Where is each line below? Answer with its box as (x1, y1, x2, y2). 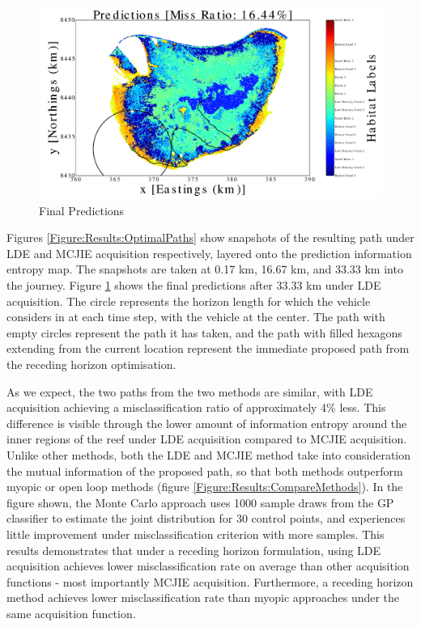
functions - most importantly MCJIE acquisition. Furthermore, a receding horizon (6, 573, 414, 590)
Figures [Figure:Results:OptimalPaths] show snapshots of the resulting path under (6, 229, 415, 246)
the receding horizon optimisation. (6, 356, 176, 373)
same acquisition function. (6, 604, 136, 621)
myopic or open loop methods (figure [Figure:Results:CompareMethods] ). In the (6, 478, 403, 495)
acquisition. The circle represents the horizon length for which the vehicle (6, 292, 371, 309)
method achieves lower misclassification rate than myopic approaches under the (6, 589, 400, 606)
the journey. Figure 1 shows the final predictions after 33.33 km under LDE (6, 277, 381, 294)
